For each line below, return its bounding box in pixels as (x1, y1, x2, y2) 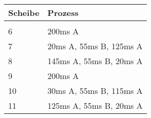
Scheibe (8, 7, 39, 18)
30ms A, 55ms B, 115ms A (47, 85, 143, 96)
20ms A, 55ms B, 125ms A (47, 40, 143, 52)
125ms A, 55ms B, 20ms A (47, 100, 143, 111)
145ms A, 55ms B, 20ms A (47, 55, 143, 67)
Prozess (47, 7, 79, 18)
